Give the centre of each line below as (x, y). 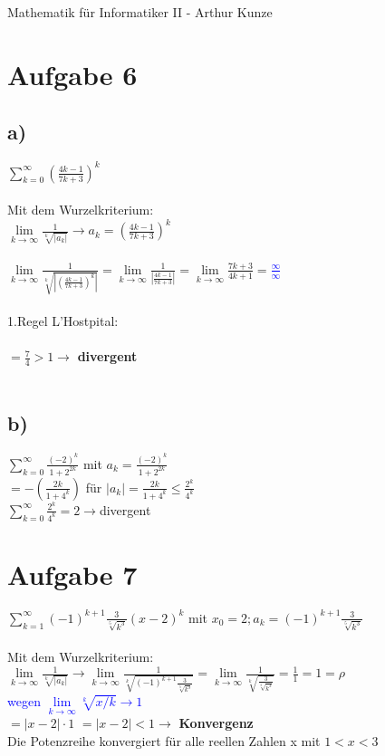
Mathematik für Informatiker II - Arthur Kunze (140, 12)
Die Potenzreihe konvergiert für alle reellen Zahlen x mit (164, 740)
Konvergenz (216, 723)
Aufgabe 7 (72, 574)
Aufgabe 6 (72, 74)
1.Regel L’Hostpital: (63, 321)
